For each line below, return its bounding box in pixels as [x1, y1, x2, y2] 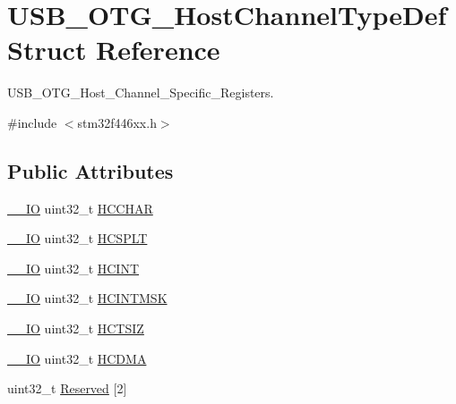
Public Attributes [7, 156, 174, 184]
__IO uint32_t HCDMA [7, 349, 147, 367]
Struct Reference [7, 31, 220, 68]
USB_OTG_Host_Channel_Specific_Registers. [7, 83, 274, 102]
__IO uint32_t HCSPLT [7, 229, 148, 248]
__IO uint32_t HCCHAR [7, 198, 153, 217]
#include [7, 113, 57, 131]
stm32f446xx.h [77, 113, 157, 131]
